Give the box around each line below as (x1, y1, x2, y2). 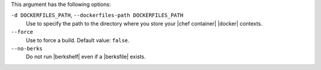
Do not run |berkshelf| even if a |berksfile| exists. (26, 53, 146, 61)
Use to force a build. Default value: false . (26, 36, 130, 44)
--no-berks (11, 45, 43, 52)
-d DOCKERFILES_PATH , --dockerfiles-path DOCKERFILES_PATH (11, 12, 184, 19)
